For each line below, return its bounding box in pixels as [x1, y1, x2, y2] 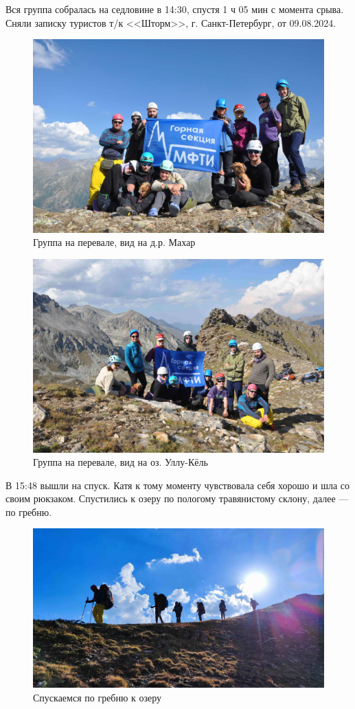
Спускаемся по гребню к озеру [33, 690, 162, 704]
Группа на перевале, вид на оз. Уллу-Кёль [33, 455, 208, 469]
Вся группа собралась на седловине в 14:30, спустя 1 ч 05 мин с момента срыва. [5, 2, 344, 16]
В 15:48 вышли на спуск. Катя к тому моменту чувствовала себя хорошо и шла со [5, 477, 350, 492]
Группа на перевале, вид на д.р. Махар [33, 235, 196, 249]
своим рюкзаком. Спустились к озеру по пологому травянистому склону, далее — [5, 491, 349, 506]
